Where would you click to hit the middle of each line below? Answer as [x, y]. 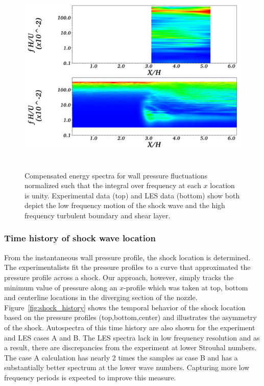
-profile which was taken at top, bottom [186, 287]
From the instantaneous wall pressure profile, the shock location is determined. [127, 257]
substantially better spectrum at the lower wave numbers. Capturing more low [127, 367]
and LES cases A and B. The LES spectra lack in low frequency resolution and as [132, 337]
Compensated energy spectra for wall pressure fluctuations [116, 175]
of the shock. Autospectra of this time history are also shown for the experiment [130, 327]
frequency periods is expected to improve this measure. [90, 377]
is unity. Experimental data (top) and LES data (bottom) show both [132, 195]
